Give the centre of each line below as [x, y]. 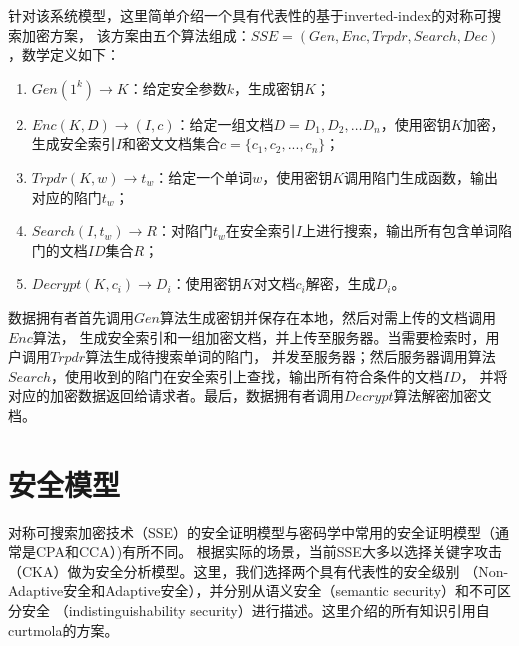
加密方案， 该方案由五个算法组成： [136, 34]
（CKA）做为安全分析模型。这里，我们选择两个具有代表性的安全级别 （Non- [258, 570]
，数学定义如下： [64, 54]
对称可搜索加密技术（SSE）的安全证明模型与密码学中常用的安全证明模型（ [252, 531]
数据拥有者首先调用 [71, 316]
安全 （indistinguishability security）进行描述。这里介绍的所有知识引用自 [255, 610]
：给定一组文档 [224, 123]
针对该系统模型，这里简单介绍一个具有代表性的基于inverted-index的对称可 [248, 15]
